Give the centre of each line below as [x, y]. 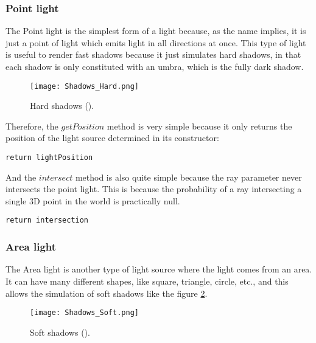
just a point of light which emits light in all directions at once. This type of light [156, 42]
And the [21, 177]
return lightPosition [49, 158]
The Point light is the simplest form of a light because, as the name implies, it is [156, 31]
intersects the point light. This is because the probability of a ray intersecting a [154, 189]
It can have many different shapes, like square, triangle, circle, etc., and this [147, 281]
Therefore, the [32, 126]
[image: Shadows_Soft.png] [84, 313]
